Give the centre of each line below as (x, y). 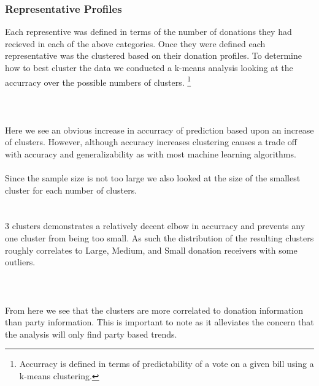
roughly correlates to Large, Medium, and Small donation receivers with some (151, 250)
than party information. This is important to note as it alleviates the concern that (159, 322)
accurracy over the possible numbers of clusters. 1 (98, 81)
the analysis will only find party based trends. (91, 334)
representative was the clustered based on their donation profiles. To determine (153, 55)
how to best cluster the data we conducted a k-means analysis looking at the (149, 67)
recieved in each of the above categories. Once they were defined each (135, 43)
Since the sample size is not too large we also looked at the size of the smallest (153, 178)
